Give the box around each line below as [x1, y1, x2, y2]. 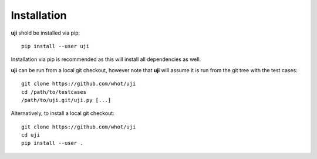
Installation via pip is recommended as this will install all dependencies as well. [11, 56, 201, 63]
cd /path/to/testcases [21, 89, 87, 95]
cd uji [21, 132, 41, 138]
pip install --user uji [21, 43, 90, 49]
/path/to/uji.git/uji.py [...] [21, 97, 112, 103]
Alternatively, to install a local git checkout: [11, 110, 114, 117]
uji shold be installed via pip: [11, 29, 80, 36]
